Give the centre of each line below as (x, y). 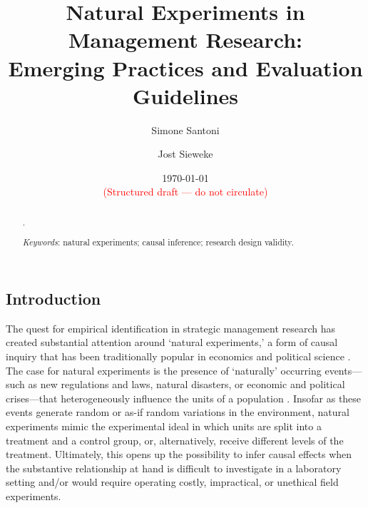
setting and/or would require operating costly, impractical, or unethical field (172, 482)
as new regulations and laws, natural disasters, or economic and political (186, 384)
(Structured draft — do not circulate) (185, 192)
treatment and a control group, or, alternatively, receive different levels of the (175, 440)
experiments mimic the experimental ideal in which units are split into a (164, 426)
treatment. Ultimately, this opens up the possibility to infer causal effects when (179, 454)
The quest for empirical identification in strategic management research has (171, 328)
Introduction (53, 299)
